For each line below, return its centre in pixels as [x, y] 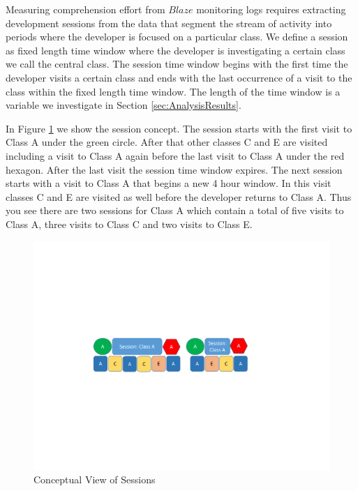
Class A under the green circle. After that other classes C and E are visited [167, 142]
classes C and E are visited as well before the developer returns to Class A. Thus [179, 196]
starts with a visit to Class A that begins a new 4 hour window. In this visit [169, 183]
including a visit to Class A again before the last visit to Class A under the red [175, 155]
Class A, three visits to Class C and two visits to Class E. [129, 224]
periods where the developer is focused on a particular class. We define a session [177, 37]
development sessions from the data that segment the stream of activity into [169, 23]
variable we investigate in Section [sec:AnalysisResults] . [124, 105]
